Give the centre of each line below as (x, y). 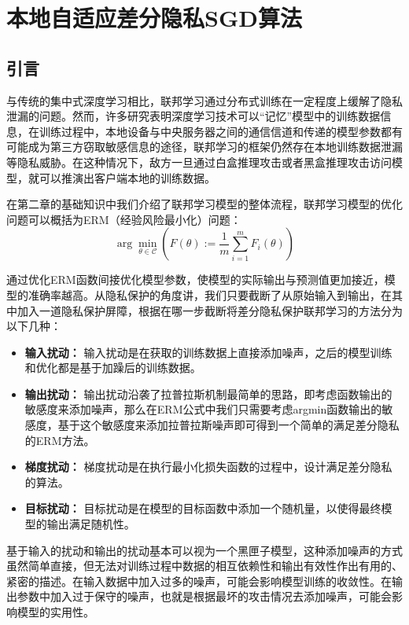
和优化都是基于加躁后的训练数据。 (113, 368)
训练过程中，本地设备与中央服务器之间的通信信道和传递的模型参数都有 (221, 131)
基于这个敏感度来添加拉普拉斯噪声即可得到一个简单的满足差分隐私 (228, 425)
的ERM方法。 (60, 440)
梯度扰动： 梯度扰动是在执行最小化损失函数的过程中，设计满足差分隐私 (208, 467)
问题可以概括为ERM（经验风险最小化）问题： (124, 219)
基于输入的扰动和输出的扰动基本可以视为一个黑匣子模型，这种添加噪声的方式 (204, 550)
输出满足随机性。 (91, 524)
